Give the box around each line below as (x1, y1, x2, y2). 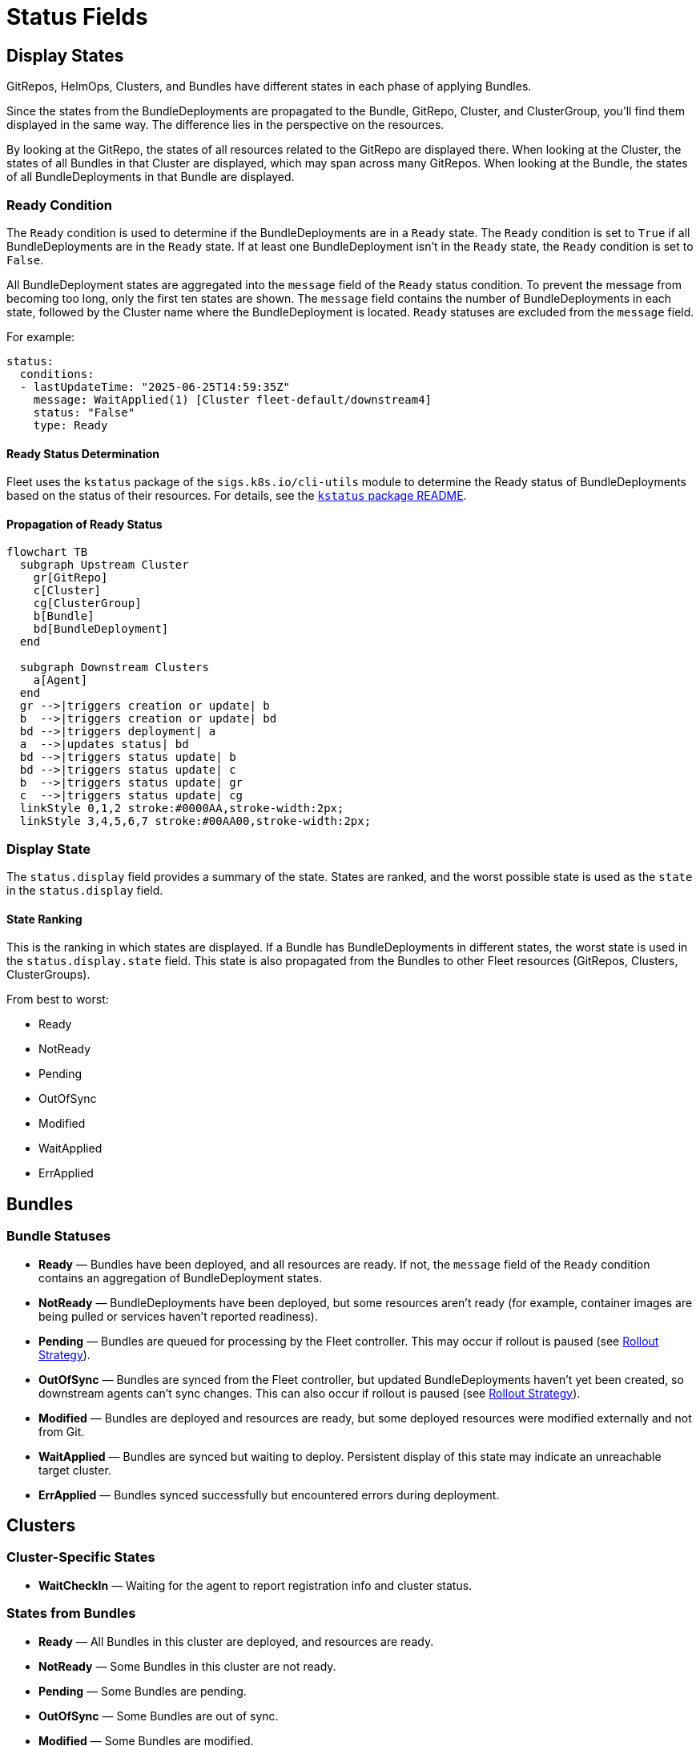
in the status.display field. (6, 883, 163, 898)
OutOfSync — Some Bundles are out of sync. (38, 1708, 279, 1723)
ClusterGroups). (6, 968, 91, 982)
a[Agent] (33, 674, 88, 687)
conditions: (19, 367, 95, 380)
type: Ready (33, 418, 108, 432)
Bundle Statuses (6, 1228, 111, 1245)
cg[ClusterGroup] (33, 597, 142, 610)
